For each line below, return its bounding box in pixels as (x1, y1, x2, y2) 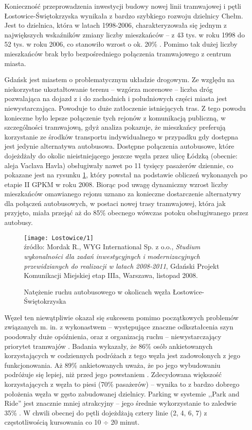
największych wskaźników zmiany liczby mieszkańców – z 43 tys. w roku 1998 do (4, 29, 245, 39)
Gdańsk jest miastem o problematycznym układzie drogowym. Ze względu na (4, 74, 234, 85)
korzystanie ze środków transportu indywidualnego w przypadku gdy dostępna (4, 131, 238, 141)
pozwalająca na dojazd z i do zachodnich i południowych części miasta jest (4, 93, 227, 103)
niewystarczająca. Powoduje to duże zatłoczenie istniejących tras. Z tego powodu (4, 103, 246, 113)
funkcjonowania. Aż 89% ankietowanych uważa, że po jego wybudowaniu (4, 360, 221, 370)
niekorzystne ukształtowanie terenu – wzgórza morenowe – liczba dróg (4, 84, 213, 94)
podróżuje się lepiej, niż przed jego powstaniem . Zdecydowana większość (4, 369, 222, 379)
